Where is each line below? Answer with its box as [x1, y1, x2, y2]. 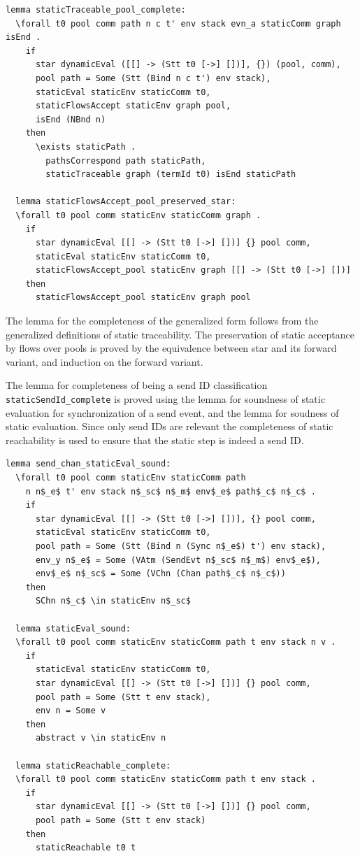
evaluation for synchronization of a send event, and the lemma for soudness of [6, 405, 339, 420]
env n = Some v [35, 706, 106, 716]
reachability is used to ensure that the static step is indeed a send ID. [6, 432, 304, 447]
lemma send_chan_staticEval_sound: [6, 459, 171, 469]
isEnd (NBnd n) [35, 114, 106, 124]
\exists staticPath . [35, 141, 136, 152]
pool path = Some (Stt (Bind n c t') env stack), [35, 73, 271, 83]
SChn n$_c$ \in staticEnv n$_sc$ [35, 596, 191, 606]
